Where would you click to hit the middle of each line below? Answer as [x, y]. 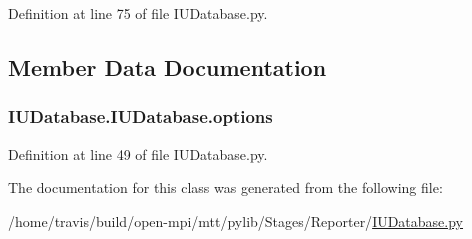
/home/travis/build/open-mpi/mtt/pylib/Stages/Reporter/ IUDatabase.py [236, 220]
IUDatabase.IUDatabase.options [140, 116]
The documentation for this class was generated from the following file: [225, 187]
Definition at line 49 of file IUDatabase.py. [138, 153]
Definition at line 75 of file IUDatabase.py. [138, 13]
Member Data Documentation [167, 66]
